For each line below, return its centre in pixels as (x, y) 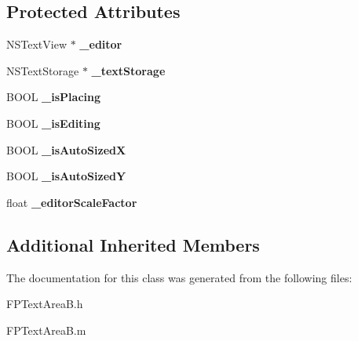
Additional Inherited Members (133, 244)
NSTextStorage (43, 70)
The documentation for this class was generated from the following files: (179, 277)
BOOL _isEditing (53, 123)
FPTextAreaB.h (45, 304)
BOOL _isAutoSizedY (66, 176)
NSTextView (37, 44)
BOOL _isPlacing (54, 97)
